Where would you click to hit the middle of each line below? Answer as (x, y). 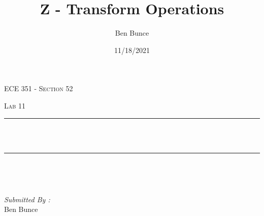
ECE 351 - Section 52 (39, 88)
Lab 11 (15, 105)
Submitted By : (27, 199)
